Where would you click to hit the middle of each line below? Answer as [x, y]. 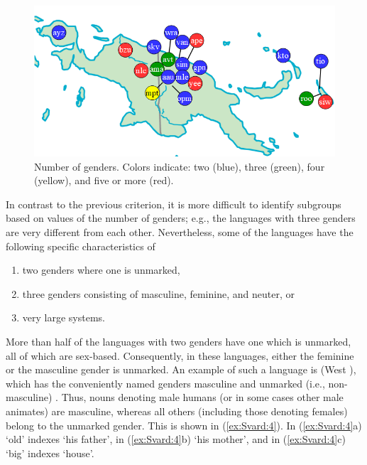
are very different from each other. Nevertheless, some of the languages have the [180, 231]
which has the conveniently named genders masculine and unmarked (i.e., [165, 383]
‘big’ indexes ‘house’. [50, 453]
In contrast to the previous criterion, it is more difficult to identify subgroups [174, 204]
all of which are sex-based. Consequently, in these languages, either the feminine [180, 355]
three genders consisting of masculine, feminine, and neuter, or [158, 293]
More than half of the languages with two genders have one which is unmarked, [179, 341]
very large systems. [64, 317]
